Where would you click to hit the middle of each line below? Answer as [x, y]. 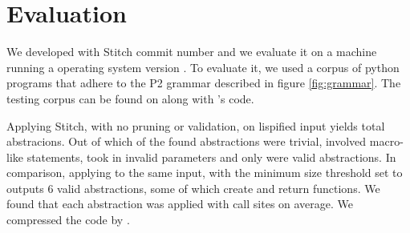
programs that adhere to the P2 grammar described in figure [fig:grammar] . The [204, 83]
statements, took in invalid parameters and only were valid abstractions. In [211, 157]
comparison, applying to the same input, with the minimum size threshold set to [205, 173]
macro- [386, 141]
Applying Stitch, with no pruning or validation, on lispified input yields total [196, 125]
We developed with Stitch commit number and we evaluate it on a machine [192, 52]
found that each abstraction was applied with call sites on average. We [180, 204]
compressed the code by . [68, 220]
